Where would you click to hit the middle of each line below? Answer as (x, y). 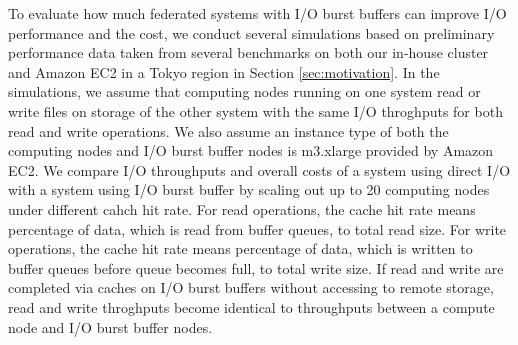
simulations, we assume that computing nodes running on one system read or (244, 91)
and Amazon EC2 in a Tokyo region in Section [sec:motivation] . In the (224, 71)
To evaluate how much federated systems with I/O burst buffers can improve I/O (257, 13)
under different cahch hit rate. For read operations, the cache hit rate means (242, 208)
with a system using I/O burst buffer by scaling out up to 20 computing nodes (249, 189)
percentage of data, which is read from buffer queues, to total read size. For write (257, 228)
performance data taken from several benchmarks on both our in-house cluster (248, 52)
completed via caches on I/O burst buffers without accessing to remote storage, (251, 287)
